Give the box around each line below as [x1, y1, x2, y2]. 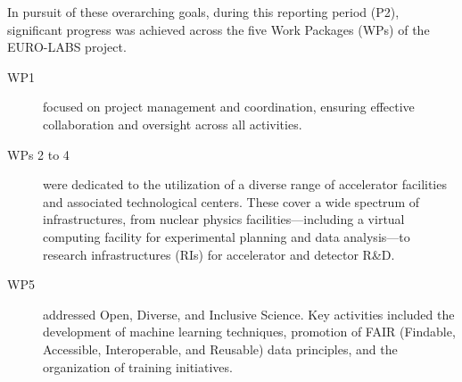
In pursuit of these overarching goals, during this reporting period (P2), [7, 3, 400, 21]
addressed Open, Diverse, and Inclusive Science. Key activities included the [43, 304, 455, 323]
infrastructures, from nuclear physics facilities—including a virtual [43, 210, 405, 228]
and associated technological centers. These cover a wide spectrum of [43, 192, 419, 211]
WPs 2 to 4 [7, 145, 70, 163]
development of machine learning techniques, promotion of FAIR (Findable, [43, 322, 456, 341]
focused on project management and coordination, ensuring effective [43, 97, 415, 116]
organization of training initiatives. [43, 357, 233, 376]
